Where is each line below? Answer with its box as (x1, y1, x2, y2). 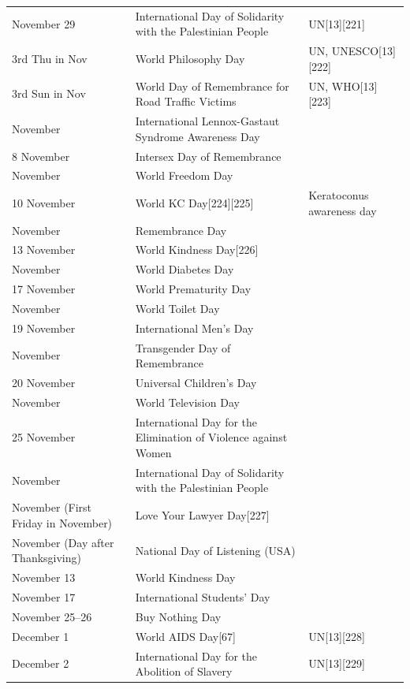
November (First (12, 499, 92, 516)
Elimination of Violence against (135, 429, 288, 445)
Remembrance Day (135, 222, 227, 238)
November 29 (12, 15, 76, 32)
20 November (12, 374, 76, 391)
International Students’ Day (135, 589, 270, 605)
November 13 (12, 569, 76, 586)
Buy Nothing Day (135, 608, 222, 624)
